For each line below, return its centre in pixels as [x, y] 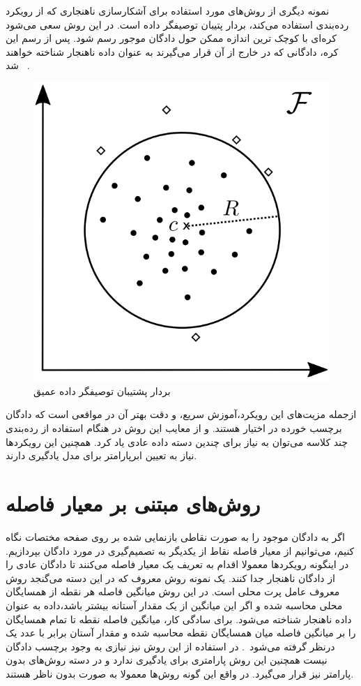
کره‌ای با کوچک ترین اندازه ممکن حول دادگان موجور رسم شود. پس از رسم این [171, 38]
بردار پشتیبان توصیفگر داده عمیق [102, 390]
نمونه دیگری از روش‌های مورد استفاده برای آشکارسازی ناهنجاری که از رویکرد [168, 10]
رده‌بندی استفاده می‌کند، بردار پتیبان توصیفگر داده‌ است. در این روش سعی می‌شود [177, 24]
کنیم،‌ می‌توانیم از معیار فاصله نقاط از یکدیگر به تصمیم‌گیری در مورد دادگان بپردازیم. [180, 550]
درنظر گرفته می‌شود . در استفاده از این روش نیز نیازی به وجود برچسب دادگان [170, 646]
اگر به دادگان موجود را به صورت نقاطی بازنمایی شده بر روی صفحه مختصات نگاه [175, 536]
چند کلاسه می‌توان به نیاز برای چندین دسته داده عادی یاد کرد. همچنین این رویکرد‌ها [177, 441]
